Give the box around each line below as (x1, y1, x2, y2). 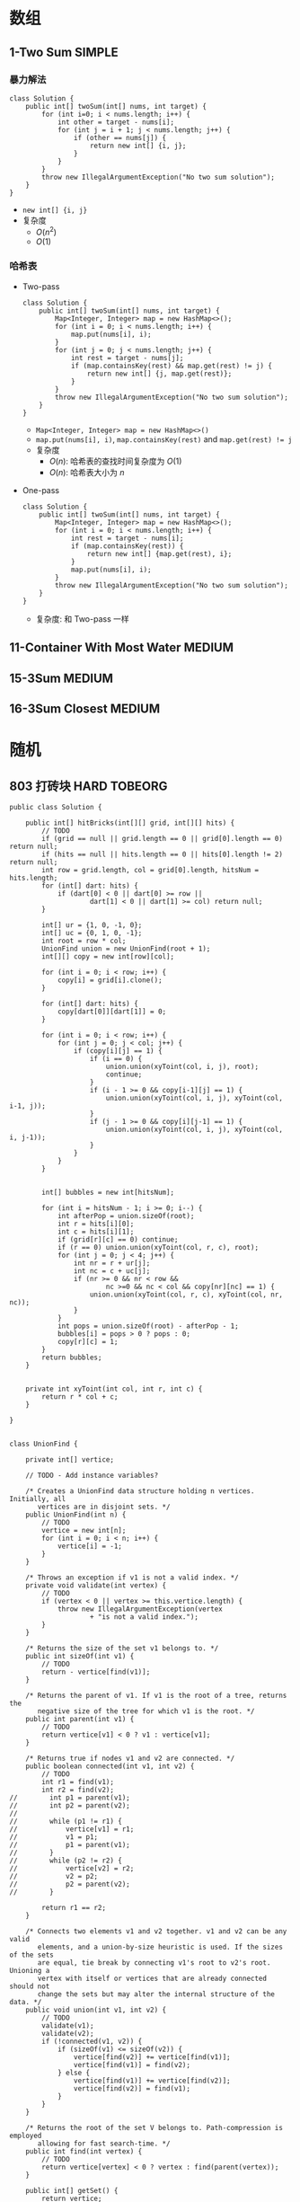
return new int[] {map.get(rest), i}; (86, 549, 233, 558)
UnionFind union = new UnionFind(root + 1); (41, 944, 211, 953)
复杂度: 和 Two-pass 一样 (35, 613, 129, 624)
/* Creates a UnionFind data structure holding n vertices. (25, 1487, 255, 1496)
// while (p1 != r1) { (9, 1817, 123, 1826)
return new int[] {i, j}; (89, 141, 187, 150)
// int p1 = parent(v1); (9, 1793, 130, 1802)
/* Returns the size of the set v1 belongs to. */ (25, 1644, 219, 1653)
